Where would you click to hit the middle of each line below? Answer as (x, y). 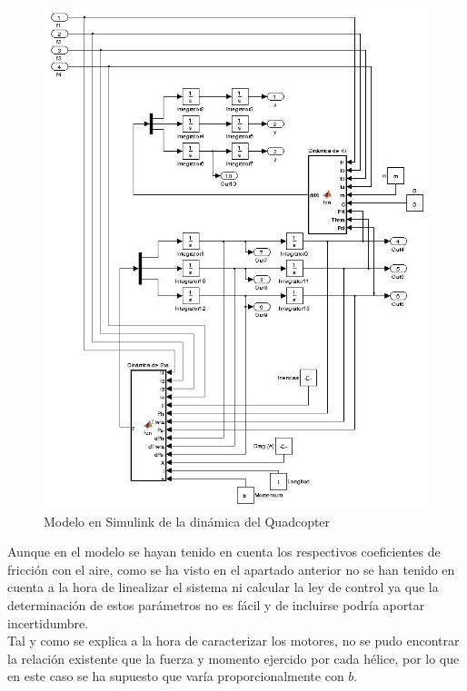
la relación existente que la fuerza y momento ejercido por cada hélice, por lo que (233, 658)
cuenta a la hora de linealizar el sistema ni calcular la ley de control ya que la (223, 587)
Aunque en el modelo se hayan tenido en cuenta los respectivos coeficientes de (224, 552)
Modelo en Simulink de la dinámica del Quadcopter (187, 521)
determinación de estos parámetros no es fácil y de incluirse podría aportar (216, 605)
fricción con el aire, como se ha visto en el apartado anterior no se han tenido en (231, 569)
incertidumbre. (48, 622)
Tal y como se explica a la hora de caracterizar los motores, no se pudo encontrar (233, 641)
